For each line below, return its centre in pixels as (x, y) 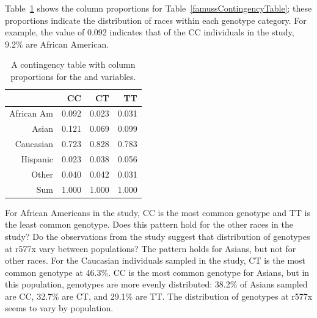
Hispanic (37, 158)
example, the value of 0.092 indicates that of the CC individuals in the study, (150, 32)
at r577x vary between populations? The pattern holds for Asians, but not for (151, 248)
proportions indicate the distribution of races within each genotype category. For (156, 20)
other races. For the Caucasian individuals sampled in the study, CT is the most (155, 260)
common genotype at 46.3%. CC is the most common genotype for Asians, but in (157, 272)
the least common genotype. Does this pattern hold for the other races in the (149, 224)
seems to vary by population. (59, 308)
